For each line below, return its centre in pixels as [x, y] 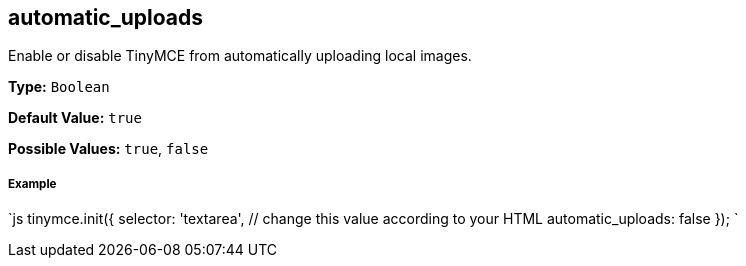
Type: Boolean [59, 87]
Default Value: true [75, 118]
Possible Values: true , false [108, 149]
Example [32, 183]
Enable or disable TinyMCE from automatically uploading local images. [240, 56]
